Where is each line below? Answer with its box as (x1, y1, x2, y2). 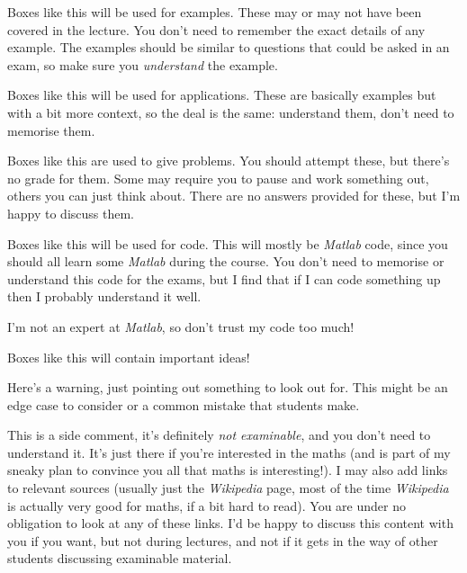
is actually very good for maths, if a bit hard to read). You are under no (7, 496, 406, 515)
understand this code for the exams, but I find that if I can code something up (7, 269, 441, 288)
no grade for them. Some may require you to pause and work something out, (7, 168, 429, 187)
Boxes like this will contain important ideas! (7, 347, 250, 366)
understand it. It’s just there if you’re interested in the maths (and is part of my (7, 443, 451, 461)
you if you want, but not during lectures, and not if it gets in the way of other (7, 531, 438, 550)
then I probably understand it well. (7, 287, 202, 306)
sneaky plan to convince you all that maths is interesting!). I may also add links (7, 461, 448, 479)
